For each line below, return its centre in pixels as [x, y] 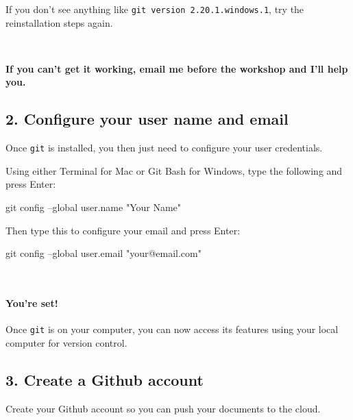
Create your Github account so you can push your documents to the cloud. [163, 408]
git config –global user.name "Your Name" [94, 207]
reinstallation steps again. [59, 22]
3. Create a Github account [105, 379]
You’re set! [32, 303]
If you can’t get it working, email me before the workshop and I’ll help [177, 68]
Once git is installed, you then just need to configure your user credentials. [164, 148]
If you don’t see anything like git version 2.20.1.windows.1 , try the [155, 9]
